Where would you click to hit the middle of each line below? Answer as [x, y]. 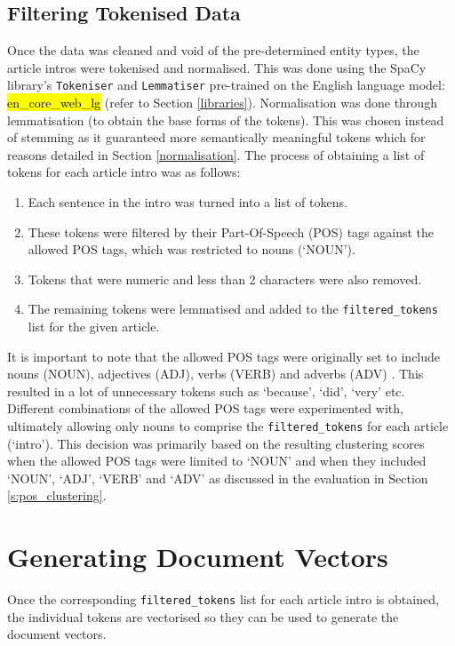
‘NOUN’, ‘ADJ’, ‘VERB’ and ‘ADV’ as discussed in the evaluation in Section [218, 478]
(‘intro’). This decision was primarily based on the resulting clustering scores [216, 443]
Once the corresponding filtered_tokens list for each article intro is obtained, [223, 599]
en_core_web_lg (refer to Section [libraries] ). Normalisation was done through [222, 103]
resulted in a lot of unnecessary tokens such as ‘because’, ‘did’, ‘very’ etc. [206, 391]
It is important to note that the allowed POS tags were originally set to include [224, 356]
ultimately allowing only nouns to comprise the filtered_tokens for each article [228, 426]
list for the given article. [94, 327]
